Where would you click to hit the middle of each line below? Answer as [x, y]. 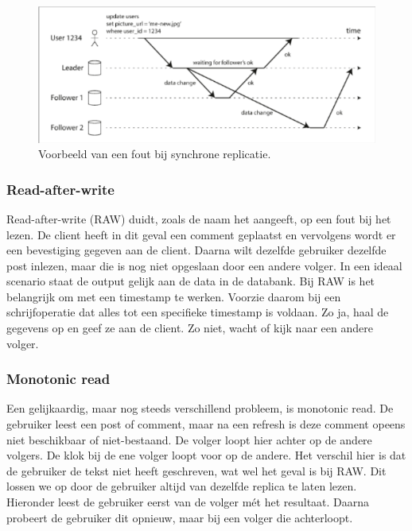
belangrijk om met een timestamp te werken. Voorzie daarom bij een [174, 296]
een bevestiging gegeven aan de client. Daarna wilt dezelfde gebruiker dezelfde [196, 250]
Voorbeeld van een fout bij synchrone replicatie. [155, 154]
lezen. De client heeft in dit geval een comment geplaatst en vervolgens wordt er [201, 234]
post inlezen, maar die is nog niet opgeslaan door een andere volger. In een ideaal [204, 265]
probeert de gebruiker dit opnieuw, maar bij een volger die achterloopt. [180, 517]
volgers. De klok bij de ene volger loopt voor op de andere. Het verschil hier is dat [206, 455]
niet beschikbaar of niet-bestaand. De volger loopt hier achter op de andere [189, 439]
